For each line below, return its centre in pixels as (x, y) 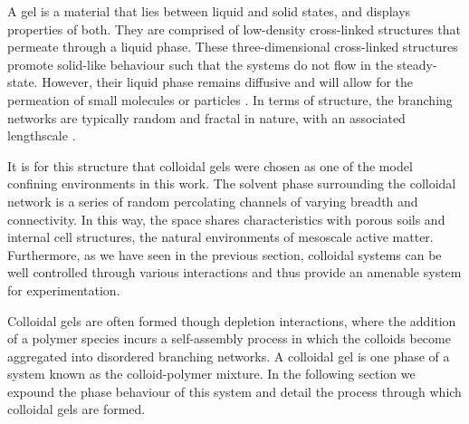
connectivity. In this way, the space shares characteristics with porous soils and (226, 219)
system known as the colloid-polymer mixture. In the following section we (211, 374)
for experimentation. (64, 289)
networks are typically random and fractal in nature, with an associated (206, 117)
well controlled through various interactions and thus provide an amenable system (234, 272)
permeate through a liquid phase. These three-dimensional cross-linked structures (233, 47)
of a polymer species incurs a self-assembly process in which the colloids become (229, 338)
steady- (417, 64)
